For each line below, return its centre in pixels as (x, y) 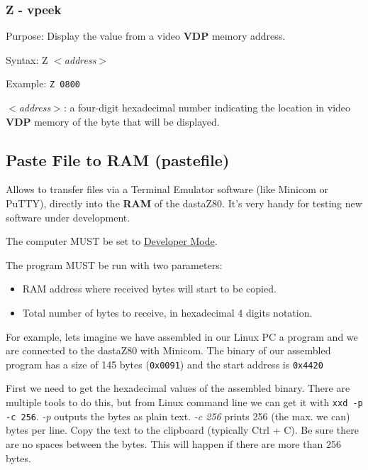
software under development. (68, 217)
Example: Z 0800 (43, 83)
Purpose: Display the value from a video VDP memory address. (146, 36)
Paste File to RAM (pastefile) (118, 159)
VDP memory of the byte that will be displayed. (113, 121)
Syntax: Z (27, 59)
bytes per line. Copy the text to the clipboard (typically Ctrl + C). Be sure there (182, 430)
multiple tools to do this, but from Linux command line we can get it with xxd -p (184, 402)
